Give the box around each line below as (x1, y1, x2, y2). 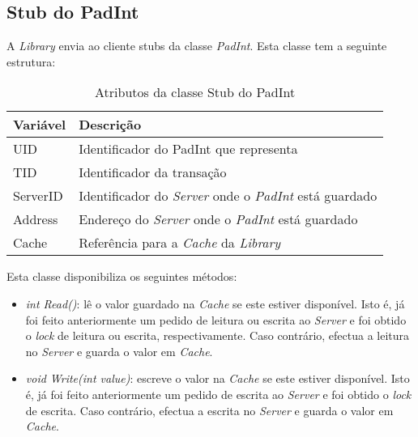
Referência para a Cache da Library (79, 233, 281, 252)
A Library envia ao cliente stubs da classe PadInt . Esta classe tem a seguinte (6, 37, 387, 54)
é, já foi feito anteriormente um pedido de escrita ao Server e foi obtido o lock (25, 385, 412, 402)
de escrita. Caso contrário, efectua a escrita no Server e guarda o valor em (25, 401, 394, 418)
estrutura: (6, 53, 56, 70)
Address (13, 210, 58, 229)
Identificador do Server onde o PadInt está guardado (79, 186, 377, 206)
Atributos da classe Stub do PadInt (94, 83, 296, 102)
